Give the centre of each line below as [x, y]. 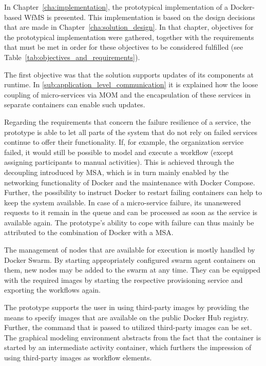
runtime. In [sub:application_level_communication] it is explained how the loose [131, 84]
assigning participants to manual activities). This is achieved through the [119, 162]
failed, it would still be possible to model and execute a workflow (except [119, 152]
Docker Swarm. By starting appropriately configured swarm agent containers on [130, 259]
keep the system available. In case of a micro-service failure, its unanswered [122, 202]
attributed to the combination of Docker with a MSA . [89, 232]
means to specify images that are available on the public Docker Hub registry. [127, 317]
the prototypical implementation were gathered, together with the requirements [129, 37]
